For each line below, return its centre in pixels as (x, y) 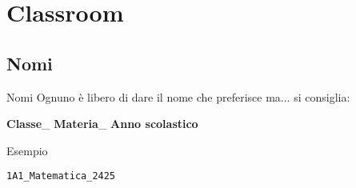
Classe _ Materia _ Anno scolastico (102, 124)
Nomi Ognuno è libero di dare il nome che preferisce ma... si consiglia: (178, 96)
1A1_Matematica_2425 (61, 176)
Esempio (27, 150)
